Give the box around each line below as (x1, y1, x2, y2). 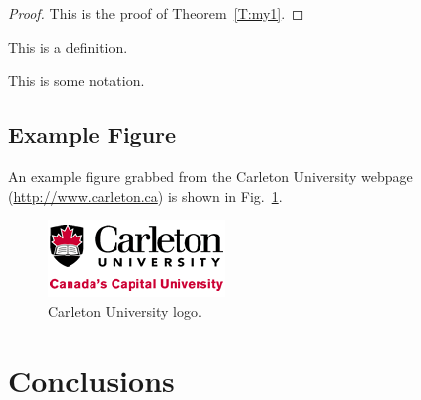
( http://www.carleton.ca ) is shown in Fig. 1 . (8, 185, 283, 206)
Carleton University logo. (48, 300, 202, 321)
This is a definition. (8, 36, 128, 57)
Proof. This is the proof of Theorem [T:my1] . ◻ (8, 3, 304, 23)
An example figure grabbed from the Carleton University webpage (8, 165, 413, 186)
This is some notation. (8, 70, 145, 91)
